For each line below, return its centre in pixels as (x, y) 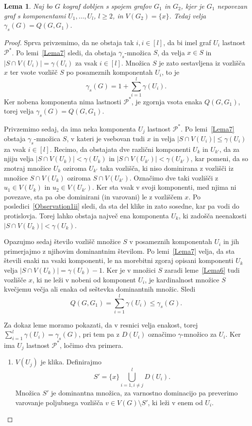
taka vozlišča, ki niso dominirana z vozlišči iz (167, 168)
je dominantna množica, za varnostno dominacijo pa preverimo (144, 393)
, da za (229, 149)
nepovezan (232, 6)
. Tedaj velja (188, 15)
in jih (231, 241)
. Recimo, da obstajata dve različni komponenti (120, 149)
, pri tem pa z (99, 334)
